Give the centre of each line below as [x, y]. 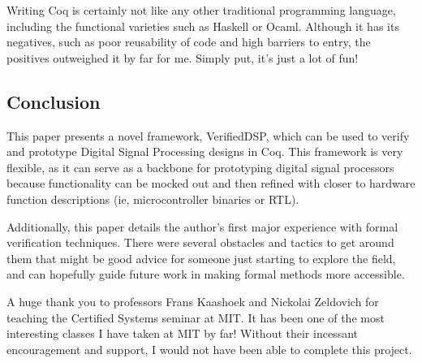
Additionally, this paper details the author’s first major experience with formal [202, 226]
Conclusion [54, 101]
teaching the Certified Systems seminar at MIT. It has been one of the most [196, 317]
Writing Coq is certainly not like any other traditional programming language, [201, 10]
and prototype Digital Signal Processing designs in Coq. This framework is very [205, 151]
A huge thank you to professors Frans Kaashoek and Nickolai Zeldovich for [193, 301]
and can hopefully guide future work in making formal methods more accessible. [206, 274]
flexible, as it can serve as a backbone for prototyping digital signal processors [200, 167]
